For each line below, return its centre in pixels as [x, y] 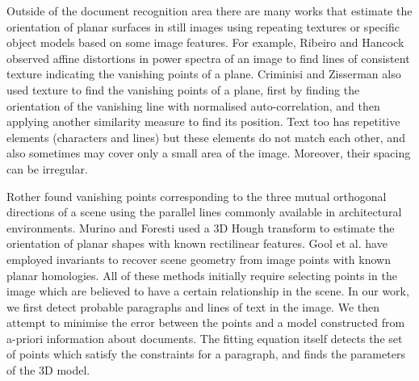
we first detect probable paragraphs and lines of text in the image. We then [193, 306]
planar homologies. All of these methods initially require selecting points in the [202, 275]
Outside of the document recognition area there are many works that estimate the [209, 10]
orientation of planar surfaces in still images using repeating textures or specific [203, 26]
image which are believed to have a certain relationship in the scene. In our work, [208, 291]
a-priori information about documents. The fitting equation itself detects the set [205, 338]
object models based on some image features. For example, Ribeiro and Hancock [205, 42]
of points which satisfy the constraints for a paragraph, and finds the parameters [206, 354]
